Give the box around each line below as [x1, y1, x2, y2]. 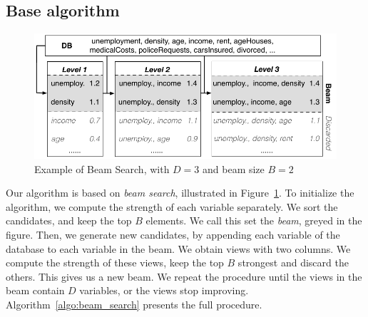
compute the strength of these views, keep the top [6, 255, 224, 270]
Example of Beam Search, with [34, 161, 170, 176]
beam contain [6, 283, 65, 298]
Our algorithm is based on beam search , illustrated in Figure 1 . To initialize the [6, 185, 354, 200]
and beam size [203, 161, 265, 176]
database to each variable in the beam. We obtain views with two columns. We [6, 241, 351, 256]
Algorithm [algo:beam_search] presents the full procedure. [6, 296, 262, 311]
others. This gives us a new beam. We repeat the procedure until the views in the [6, 269, 362, 284]
